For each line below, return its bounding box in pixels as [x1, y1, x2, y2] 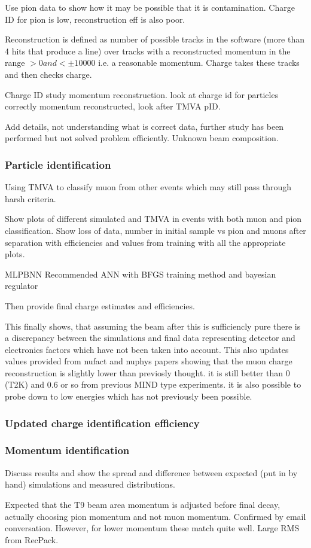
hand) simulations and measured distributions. [5, 478, 175, 491]
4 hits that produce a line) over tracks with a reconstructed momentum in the [5, 44, 291, 57]
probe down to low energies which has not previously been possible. [5, 390, 252, 403]
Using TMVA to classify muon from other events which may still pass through [5, 181, 291, 193]
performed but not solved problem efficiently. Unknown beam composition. [5, 132, 279, 144]
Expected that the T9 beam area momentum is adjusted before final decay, [5, 498, 280, 510]
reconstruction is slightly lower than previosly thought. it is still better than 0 [5, 366, 290, 379]
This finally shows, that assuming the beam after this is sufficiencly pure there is [5, 319, 301, 332]
